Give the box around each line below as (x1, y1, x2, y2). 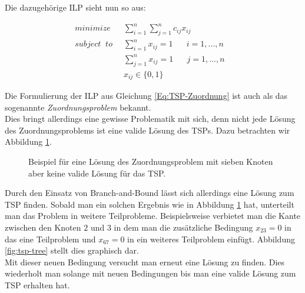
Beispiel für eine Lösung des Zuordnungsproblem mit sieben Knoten (28, 155, 273, 168)
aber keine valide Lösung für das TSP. (28, 167, 166, 179)
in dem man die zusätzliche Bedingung (114, 221, 253, 233)
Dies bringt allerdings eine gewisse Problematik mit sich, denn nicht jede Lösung (5, 112, 296, 125)
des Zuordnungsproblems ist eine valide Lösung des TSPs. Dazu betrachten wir (5, 124, 290, 136)
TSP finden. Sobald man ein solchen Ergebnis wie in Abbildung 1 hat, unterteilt (5, 198, 294, 210)
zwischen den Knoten (5, 221, 81, 233)
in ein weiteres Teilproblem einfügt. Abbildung (127, 232, 295, 245)
